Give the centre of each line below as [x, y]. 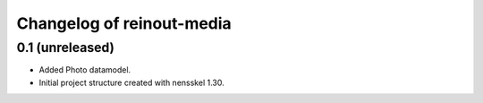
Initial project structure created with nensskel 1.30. [131, 82]
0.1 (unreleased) [66, 47]
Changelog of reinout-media [124, 23]
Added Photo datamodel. [85, 70]
